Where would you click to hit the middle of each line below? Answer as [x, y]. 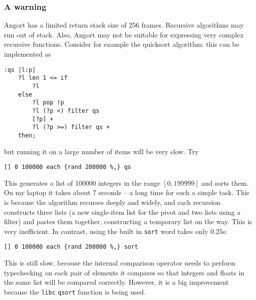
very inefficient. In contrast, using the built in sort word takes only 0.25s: [116, 231]
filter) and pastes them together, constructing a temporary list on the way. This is [128, 221]
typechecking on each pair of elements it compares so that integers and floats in [124, 272]
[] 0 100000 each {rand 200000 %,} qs [68, 167]
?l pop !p [48, 103]
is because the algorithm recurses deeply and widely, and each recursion [112, 202]
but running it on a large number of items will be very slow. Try [101, 151]
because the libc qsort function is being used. [75, 291]
